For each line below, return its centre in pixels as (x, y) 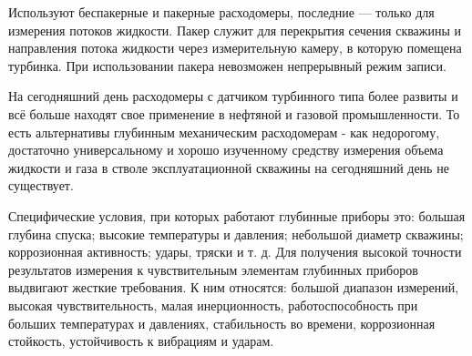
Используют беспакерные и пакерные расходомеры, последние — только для (221, 12)
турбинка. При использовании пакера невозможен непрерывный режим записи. (227, 65)
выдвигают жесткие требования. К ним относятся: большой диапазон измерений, (234, 287)
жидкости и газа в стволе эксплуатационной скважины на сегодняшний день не (229, 167)
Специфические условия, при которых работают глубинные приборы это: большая (237, 215)
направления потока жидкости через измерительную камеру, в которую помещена (235, 48)
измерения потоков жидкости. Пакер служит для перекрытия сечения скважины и (235, 30)
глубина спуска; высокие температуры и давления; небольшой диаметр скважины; (236, 234)
